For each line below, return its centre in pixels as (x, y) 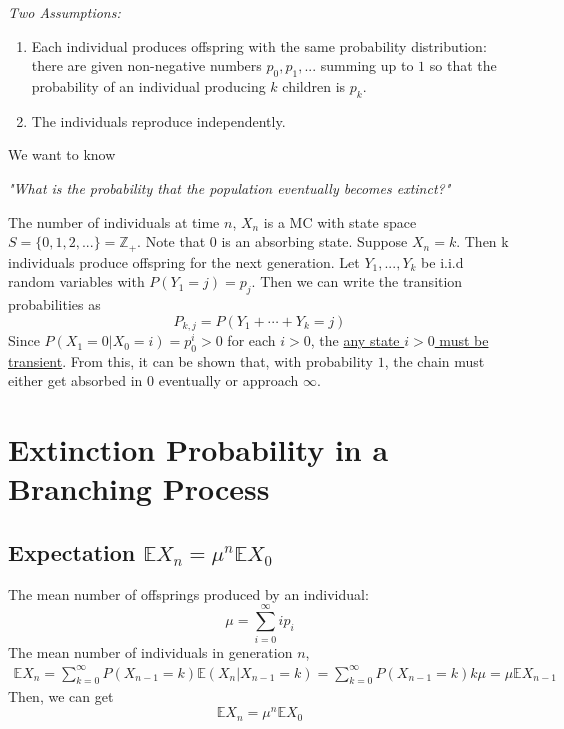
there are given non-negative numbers (146, 65)
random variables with (76, 281)
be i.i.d (442, 261)
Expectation (72, 551)
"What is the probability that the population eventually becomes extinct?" (229, 187)
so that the (463, 65)
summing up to (367, 65)
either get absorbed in (75, 380)
